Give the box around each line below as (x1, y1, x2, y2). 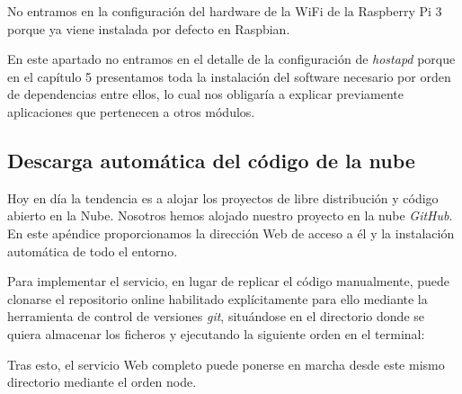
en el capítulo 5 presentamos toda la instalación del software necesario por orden (7, 67, 451, 85)
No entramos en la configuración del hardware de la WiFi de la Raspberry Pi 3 (7, 2, 442, 20)
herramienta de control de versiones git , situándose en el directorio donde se (7, 307, 424, 326)
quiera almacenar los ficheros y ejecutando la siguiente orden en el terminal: (7, 324, 425, 343)
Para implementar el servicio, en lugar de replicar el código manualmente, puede (7, 272, 450, 291)
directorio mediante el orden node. (7, 372, 197, 391)
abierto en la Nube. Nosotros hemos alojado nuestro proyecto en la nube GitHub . (7, 206, 453, 225)
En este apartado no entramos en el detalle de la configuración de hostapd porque (7, 49, 456, 68)
